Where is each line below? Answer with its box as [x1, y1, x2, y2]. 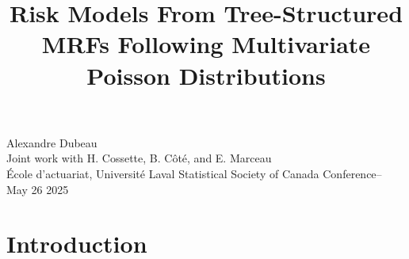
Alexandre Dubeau [6, 134, 97, 150]
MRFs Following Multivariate [41, 28, 371, 60]
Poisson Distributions [86, 59, 326, 91]
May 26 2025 [6, 181, 69, 197]
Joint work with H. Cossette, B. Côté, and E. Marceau [6, 150, 272, 166]
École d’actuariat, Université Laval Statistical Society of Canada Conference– [6, 165, 382, 181]
